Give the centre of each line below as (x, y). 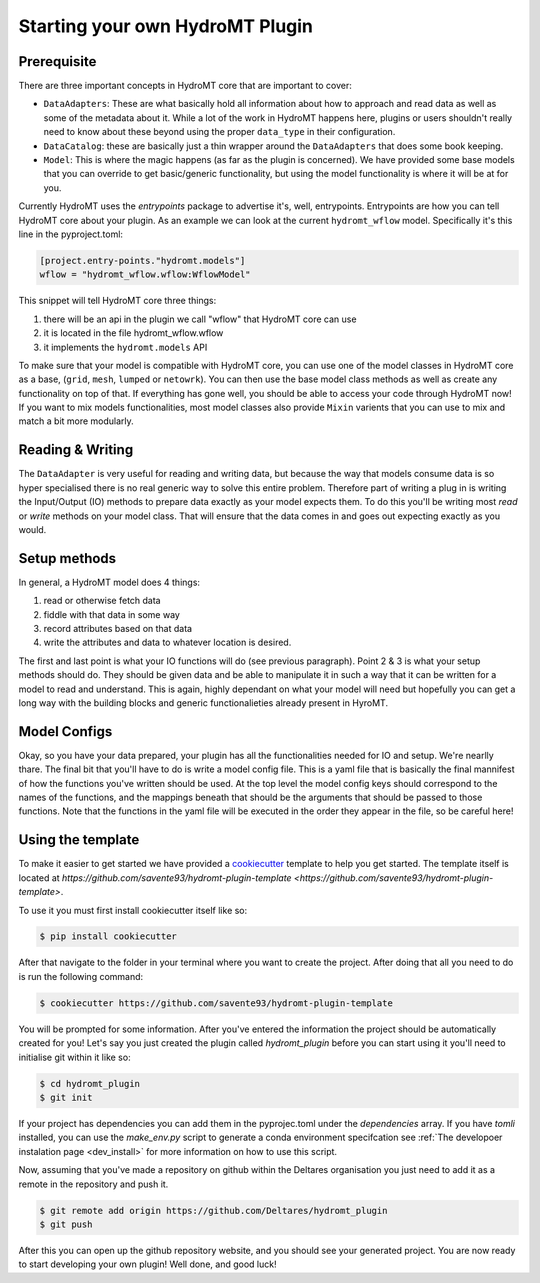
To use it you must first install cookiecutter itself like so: (133, 910)
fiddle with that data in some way (111, 614)
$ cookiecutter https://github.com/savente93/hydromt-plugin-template (216, 1003)
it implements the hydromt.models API (125, 347)
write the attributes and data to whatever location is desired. (167, 642)
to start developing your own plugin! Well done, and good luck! (147, 1264)
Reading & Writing (76, 450)
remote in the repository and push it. (93, 1184)
